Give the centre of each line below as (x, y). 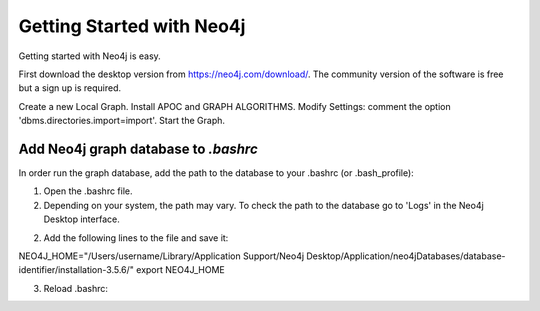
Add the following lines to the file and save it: (136, 237)
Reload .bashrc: (76, 288)
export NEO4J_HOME (180, 270)
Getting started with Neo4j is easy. (90, 56)
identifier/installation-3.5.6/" (76, 270)
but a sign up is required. (70, 88)
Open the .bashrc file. (88, 191)
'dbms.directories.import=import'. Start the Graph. (121, 121)
